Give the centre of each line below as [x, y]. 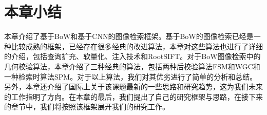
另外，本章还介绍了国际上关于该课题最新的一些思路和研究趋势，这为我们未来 [133, 87]
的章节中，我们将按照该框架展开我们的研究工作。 [87, 107]
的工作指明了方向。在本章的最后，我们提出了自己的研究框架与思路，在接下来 [133, 96]
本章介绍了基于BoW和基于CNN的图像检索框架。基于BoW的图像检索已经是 [129, 36]
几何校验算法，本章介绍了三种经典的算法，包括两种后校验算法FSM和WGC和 [132, 66]
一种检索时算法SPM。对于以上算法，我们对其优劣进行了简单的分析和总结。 [131, 76]
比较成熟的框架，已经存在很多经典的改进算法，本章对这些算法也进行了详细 [137, 46]
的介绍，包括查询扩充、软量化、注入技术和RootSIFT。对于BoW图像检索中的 [132, 56]
